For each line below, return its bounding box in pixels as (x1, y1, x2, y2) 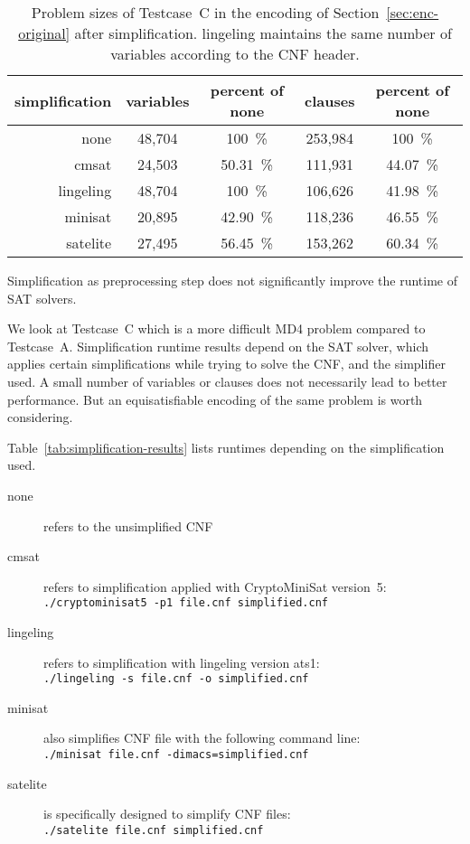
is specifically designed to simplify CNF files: (43, 804, 291, 823)
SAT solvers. (7, 288, 77, 307)
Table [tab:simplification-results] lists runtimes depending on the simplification (7, 437, 445, 456)
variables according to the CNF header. (110, 43, 360, 64)
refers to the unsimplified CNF (43, 516, 213, 535)
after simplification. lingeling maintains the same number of (74, 23, 452, 43)
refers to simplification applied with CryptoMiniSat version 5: (43, 577, 387, 595)
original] (18, 23, 70, 43)
